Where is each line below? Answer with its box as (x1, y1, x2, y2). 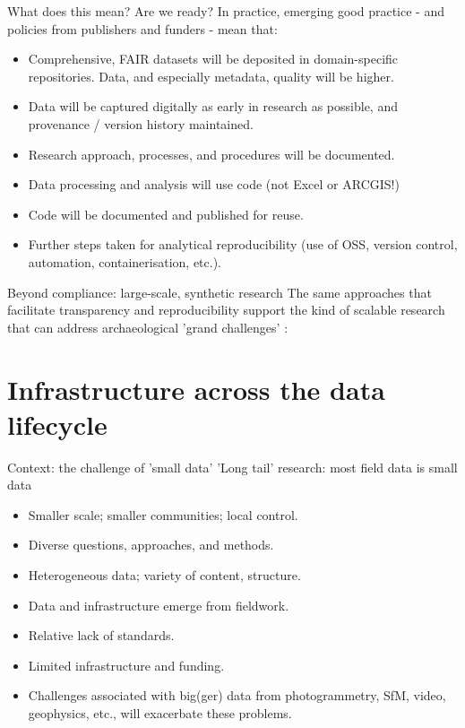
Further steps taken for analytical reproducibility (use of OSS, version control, (28, 235, 458, 254)
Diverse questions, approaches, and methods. (28, 535, 274, 554)
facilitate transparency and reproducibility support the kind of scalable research (7, 300, 445, 319)
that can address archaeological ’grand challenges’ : (7, 317, 288, 336)
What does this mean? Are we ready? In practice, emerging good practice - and (7, 2, 444, 20)
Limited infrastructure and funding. (28, 655, 225, 674)
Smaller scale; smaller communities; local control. (28, 505, 298, 524)
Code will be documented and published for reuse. (28, 204, 304, 223)
